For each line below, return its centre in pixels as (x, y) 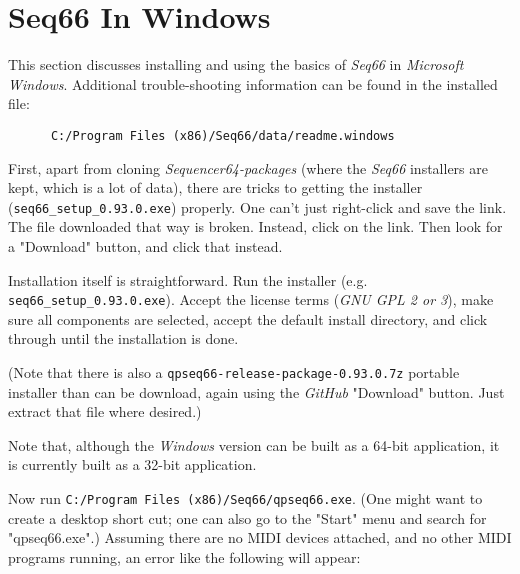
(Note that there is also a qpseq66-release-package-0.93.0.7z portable (234, 372)
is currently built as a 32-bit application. (132, 464)
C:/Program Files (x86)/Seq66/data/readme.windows (222, 135)
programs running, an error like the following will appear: (184, 556)
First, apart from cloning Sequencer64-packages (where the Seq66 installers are (248, 167)
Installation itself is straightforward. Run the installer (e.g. (188, 279)
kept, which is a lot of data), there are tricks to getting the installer (215, 187)
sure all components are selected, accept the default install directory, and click (248, 318)
